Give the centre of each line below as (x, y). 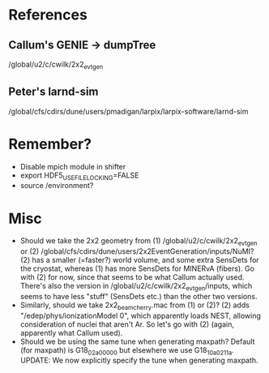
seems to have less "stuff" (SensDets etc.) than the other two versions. (139, 296)
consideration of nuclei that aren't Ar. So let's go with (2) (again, (127, 324)
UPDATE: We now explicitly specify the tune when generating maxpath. (139, 360)
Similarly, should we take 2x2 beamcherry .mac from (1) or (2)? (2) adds (134, 306)
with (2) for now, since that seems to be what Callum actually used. (132, 277)
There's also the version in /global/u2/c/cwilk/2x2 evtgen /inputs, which (136, 287)
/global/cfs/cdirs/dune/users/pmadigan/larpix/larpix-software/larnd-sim (128, 111)
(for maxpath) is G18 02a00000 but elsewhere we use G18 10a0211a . (127, 351)
